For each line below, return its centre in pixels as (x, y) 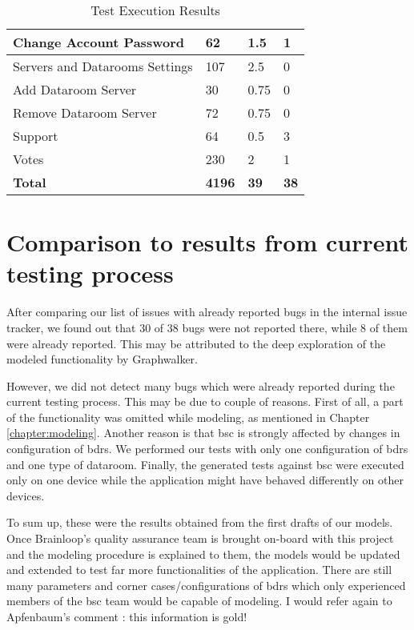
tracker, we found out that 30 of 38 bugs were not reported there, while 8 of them (207, 327)
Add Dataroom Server (75, 89)
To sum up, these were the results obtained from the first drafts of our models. (200, 522)
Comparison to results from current (207, 242)
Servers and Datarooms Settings (103, 66)
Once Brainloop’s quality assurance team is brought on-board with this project (200, 538)
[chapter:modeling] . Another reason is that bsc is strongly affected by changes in (203, 433)
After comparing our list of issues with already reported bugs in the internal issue (207, 312)
